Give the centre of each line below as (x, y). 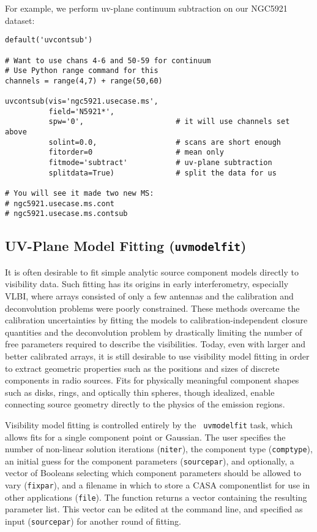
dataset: (20, 20)
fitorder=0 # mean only (136, 152)
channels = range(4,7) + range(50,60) (84, 81)
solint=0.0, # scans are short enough (165, 142)
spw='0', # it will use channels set (169, 122)
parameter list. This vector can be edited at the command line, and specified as (154, 509)
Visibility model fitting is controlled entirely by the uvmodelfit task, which (149, 424)
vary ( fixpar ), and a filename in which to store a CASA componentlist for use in (158, 485)
